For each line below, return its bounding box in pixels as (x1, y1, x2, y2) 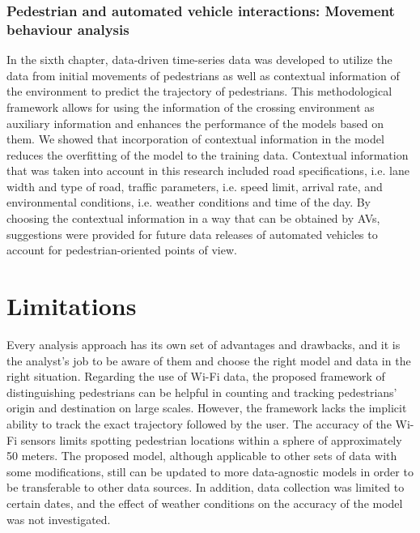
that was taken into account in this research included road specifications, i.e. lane (6, 162, 409, 179)
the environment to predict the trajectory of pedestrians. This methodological (6, 83, 392, 100)
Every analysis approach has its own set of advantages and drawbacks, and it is (6, 335, 401, 352)
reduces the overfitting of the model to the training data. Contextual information (6, 146, 409, 163)
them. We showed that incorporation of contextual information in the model (6, 130, 384, 147)
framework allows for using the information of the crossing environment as (6, 98, 375, 115)
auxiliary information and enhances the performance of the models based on (6, 114, 384, 131)
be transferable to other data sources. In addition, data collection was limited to (6, 479, 405, 496)
